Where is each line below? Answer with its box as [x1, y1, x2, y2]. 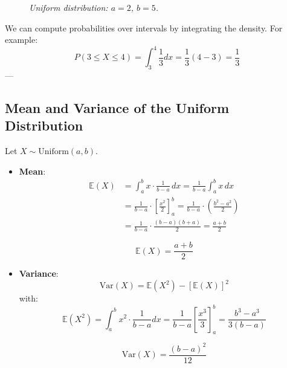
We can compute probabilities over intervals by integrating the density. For [5, 21, 283, 34]
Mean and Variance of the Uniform [5, 98, 230, 117]
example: [5, 33, 38, 46]
